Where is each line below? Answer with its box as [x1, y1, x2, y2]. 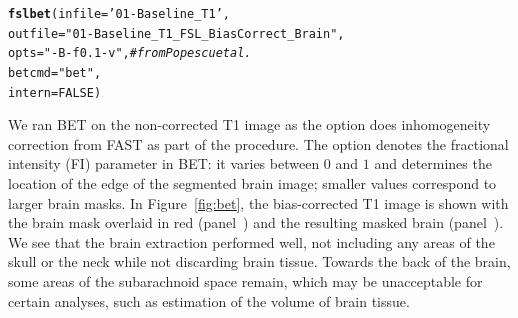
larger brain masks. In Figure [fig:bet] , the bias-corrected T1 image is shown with [8, 192, 509, 213]
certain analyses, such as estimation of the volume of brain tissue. [8, 290, 410, 311]
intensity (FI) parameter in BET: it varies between [8, 153, 320, 174]
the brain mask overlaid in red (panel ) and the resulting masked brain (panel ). [8, 212, 504, 233]
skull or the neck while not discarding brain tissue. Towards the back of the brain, [8, 251, 511, 272]
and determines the [374, 153, 492, 174]
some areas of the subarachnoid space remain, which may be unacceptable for [8, 271, 483, 292]
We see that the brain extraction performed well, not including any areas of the [8, 231, 495, 252]
